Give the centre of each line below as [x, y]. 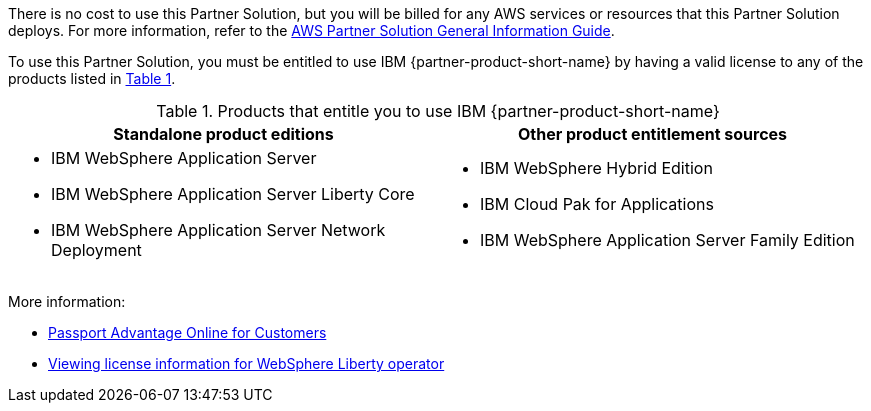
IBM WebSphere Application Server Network [218, 230]
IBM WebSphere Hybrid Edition [596, 168]
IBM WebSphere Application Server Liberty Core [233, 194]
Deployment [96, 250]
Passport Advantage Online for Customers [187, 332]
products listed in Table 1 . [92, 78]
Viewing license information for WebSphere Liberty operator [246, 363]
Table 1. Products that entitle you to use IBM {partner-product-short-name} [438, 111]
